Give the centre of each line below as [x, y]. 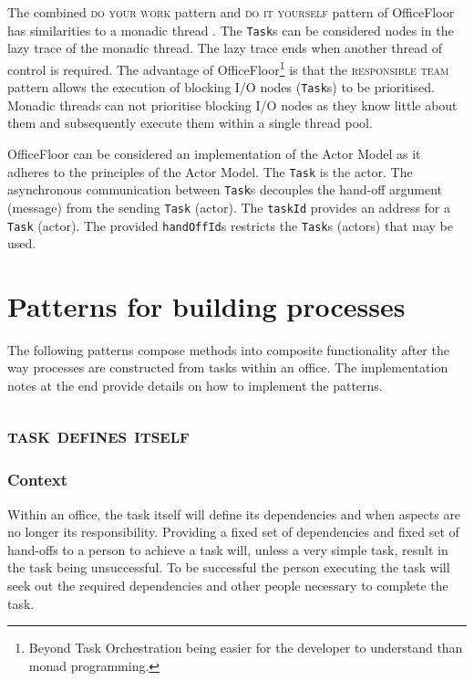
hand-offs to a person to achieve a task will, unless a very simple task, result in [228, 549]
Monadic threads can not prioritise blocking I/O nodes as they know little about [232, 105]
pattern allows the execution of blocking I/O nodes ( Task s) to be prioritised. [221, 87]
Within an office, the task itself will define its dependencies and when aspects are [234, 513]
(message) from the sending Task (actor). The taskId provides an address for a [229, 207]
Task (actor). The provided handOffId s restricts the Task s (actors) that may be [230, 225]
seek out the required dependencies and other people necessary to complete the [228, 586]
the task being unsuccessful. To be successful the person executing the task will [229, 567]
